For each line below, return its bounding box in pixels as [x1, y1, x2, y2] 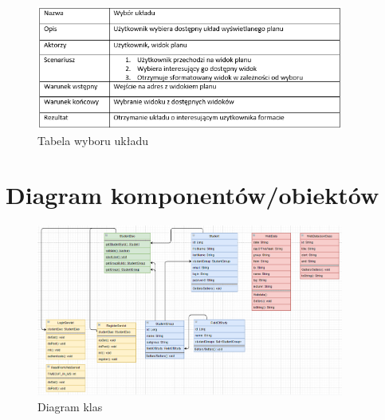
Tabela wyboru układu [37, 131, 148, 148]
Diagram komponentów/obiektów [6, 179, 379, 211]
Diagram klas [37, 398, 103, 414]
